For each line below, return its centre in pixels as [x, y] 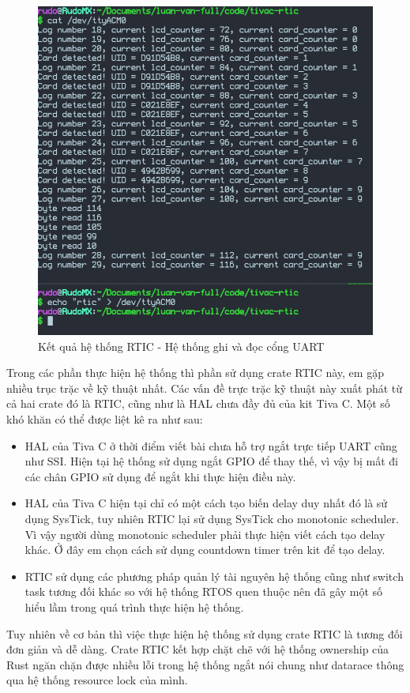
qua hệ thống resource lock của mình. [97, 680]
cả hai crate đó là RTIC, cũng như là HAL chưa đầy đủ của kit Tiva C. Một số [198, 403]
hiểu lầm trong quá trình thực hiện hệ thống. [134, 606]
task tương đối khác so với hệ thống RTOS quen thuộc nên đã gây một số [204, 591]
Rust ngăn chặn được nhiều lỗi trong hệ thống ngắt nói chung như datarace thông [205, 664]
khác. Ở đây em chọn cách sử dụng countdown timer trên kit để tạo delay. [205, 550]
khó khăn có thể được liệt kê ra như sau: [105, 419]
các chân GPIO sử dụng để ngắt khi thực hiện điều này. [160, 476]
